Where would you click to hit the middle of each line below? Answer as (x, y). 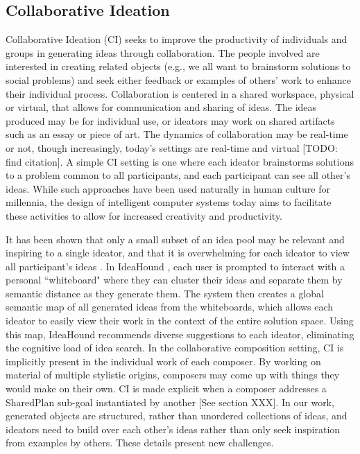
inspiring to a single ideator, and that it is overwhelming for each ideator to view (178, 253)
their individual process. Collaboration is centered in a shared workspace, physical (180, 93)
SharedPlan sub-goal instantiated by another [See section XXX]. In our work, (170, 402)
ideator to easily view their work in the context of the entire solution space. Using (180, 321)
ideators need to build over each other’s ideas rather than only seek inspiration (173, 429)
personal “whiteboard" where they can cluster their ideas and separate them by (174, 280)
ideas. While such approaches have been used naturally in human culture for (168, 188)
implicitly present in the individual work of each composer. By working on (163, 361)
